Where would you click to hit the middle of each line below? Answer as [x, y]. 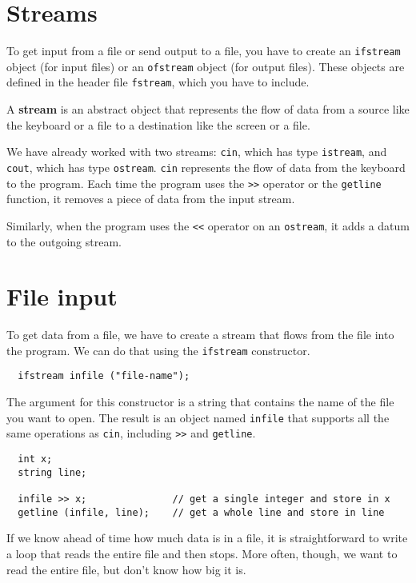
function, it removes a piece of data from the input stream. [151, 199]
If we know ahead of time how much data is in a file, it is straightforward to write [207, 538]
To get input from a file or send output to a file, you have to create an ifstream [204, 51]
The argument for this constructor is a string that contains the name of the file [200, 402]
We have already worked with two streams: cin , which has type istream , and [197, 152]
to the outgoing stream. [64, 241]
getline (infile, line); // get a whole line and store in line [201, 512]
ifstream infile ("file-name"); [104, 376]
